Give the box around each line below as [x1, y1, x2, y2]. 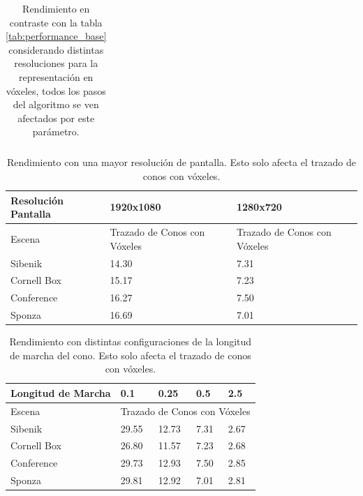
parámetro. [32, 124, 80, 139]
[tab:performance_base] [6, 29, 107, 43]
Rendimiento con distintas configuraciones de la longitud [9, 334, 252, 349]
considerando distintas [8, 42, 104, 57]
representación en [19, 69, 94, 84]
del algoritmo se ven [13, 97, 99, 112]
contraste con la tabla [9, 15, 103, 29]
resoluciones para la [14, 56, 98, 70]
